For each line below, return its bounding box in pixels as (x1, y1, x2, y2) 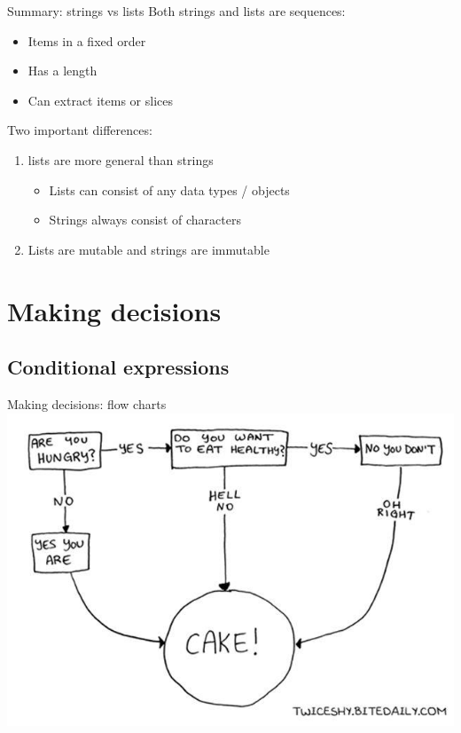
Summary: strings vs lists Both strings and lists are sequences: (7, 2, 346, 20)
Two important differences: (7, 121, 152, 139)
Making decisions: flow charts (7, 394, 167, 413)
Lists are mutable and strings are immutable (27, 240, 270, 258)
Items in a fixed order (27, 31, 146, 50)
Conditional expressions (7, 353, 230, 381)
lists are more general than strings (27, 150, 214, 169)
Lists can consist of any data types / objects (49, 180, 290, 199)
